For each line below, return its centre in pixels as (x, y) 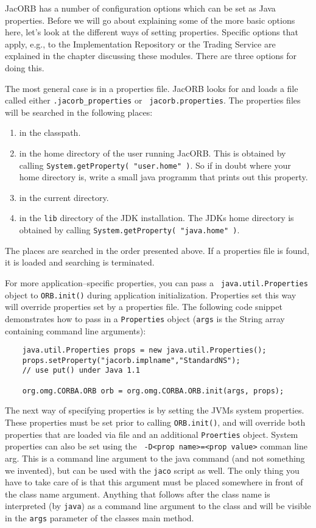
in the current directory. (64, 197)
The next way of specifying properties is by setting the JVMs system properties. (155, 410)
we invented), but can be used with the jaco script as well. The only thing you (152, 470)
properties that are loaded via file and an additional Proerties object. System (152, 434)
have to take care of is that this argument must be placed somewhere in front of (154, 482)
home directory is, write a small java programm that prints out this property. (163, 177)
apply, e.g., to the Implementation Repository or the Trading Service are (140, 44)
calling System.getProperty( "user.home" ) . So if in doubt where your (155, 165)
